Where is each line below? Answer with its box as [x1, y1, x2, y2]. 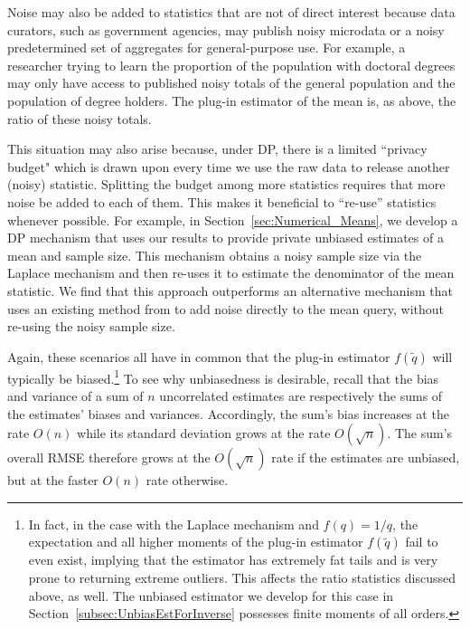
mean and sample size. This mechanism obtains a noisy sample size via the [7, 245, 422, 264]
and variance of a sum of [7, 386, 144, 405]
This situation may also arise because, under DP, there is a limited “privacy [7, 139, 428, 158]
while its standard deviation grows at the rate [77, 424, 331, 443]
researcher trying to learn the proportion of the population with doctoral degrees [7, 55, 456, 74]
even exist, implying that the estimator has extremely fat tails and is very [28, 550, 438, 569]
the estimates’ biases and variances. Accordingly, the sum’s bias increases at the [7, 404, 449, 423]
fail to [405, 532, 438, 551]
